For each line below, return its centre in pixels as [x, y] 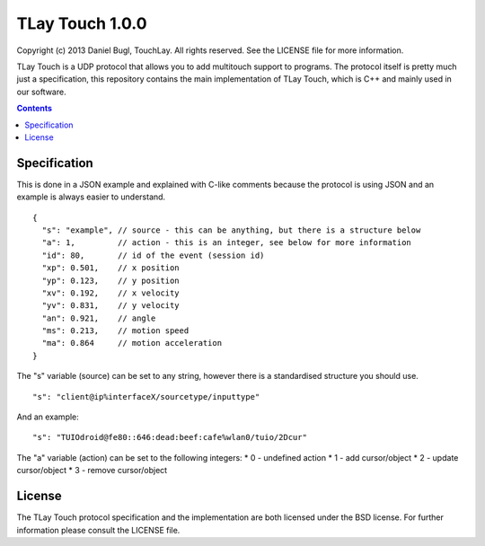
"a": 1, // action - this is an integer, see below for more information [227, 243]
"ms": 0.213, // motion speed [115, 331]
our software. [41, 92]
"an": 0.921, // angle [99, 318]
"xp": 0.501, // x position [110, 268]
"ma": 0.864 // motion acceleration [132, 343]
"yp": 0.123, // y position [110, 280]
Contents [35, 109]
